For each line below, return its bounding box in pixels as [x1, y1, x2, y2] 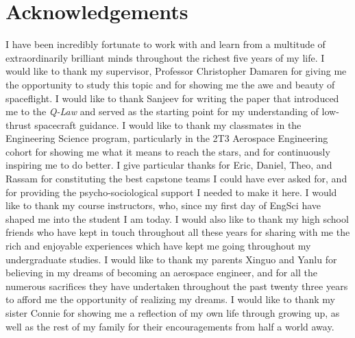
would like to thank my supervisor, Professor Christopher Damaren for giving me [5, 64, 347, 78]
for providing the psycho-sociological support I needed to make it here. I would [5, 184, 337, 199]
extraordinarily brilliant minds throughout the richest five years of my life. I [5, 50, 325, 64]
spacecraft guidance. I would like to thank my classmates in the [34, 117, 302, 132]
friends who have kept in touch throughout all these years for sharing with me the [5, 225, 350, 239]
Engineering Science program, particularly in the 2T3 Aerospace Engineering [5, 131, 328, 145]
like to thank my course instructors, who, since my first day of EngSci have [5, 198, 321, 213]
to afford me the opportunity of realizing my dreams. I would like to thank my [5, 292, 335, 306]
